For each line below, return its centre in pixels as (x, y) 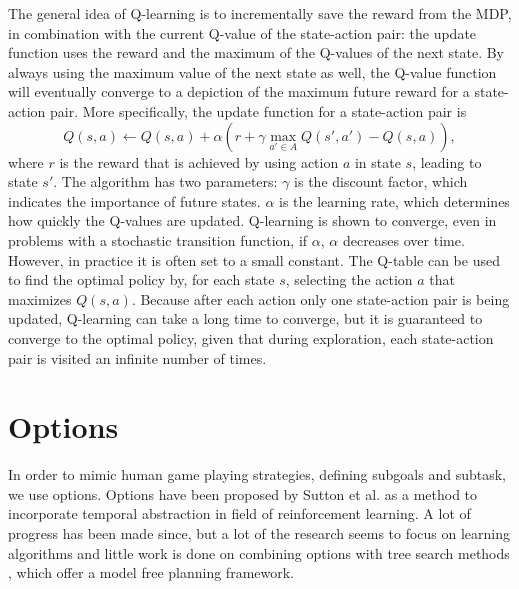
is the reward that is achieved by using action (199, 161)
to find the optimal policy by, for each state (141, 279)
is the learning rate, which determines (394, 200)
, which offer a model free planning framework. (151, 572)
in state (377, 161)
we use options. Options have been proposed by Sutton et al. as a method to (243, 493)
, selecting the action (349, 279)
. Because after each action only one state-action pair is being (320, 298)
